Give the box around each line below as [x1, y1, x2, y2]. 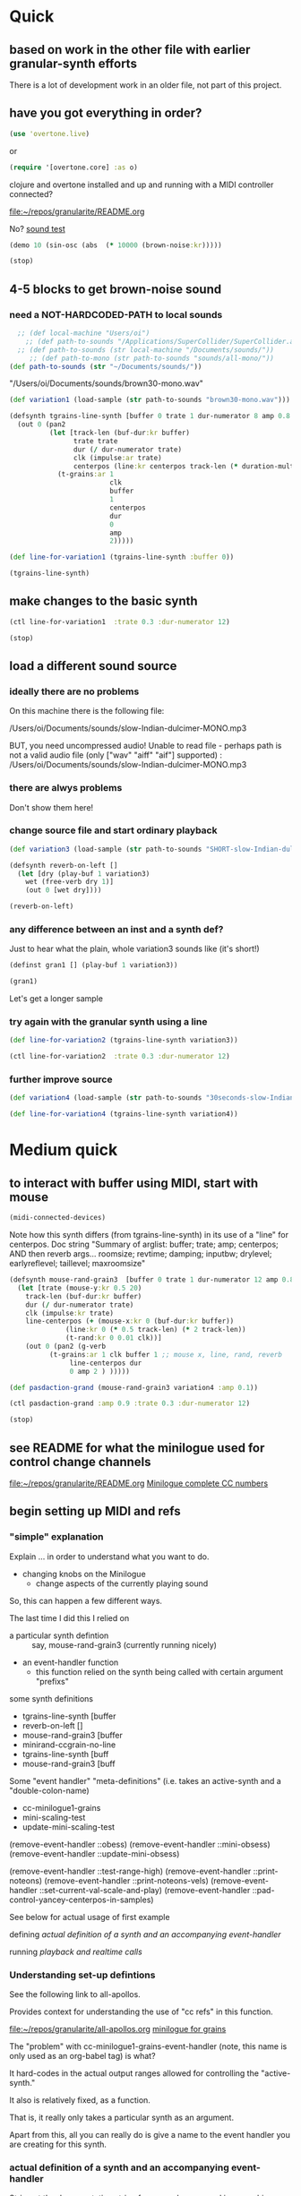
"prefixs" [35, 1676, 70, 1686]
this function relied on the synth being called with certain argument [35, 1666, 284, 1677]
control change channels [9, 1454, 151, 1470]
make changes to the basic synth [9, 594, 199, 609]
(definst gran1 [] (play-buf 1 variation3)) [9, 961, 178, 970]
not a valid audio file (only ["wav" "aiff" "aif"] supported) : [9, 750, 222, 760]
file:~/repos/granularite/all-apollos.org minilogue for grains [9, 2024, 227, 2035]
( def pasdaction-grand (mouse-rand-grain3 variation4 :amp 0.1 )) [9, 1383, 258, 1392]
